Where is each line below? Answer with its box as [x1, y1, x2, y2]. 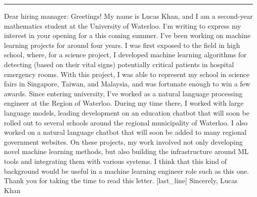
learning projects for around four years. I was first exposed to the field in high [4, 39, 240, 50]
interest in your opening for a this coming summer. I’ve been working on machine [4, 30, 251, 40]
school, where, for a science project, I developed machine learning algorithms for [4, 49, 247, 60]
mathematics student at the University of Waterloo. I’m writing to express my [4, 20, 241, 31]
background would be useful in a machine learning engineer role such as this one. [4, 165, 249, 176]
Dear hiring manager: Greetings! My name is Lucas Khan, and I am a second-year [4, 11, 253, 21]
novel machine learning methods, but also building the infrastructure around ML [4, 146, 249, 157]
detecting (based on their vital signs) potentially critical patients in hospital [4, 59, 234, 69]
